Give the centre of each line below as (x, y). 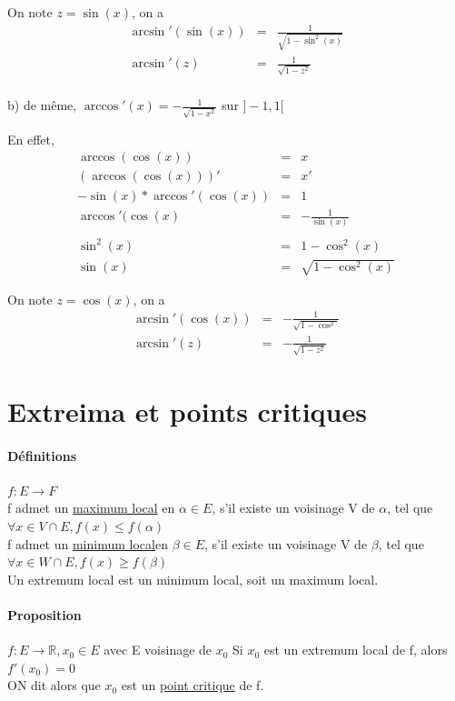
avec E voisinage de (158, 650)
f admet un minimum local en (88, 543)
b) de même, (42, 105)
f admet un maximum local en (91, 508)
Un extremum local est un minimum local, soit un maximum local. (193, 579)
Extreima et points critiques (187, 411)
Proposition (45, 615)
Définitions (42, 455)
